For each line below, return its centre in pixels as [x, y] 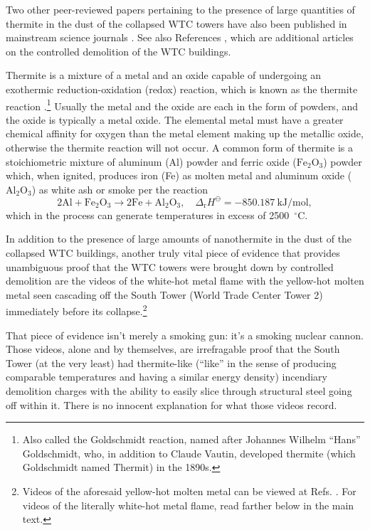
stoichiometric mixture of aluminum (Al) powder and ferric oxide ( [151, 161]
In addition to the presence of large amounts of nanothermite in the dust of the [179, 239]
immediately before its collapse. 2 [76, 310]
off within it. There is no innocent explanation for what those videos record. [171, 404]
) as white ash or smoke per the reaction [120, 189]
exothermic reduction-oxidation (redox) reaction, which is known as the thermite [182, 89]
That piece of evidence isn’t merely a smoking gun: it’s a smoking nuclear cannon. [185, 335]
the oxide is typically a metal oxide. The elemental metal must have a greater [175, 119]
